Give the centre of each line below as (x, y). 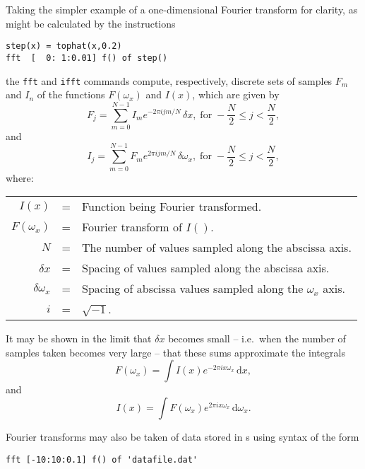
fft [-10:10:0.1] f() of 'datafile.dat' (102, 459)
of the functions (71, 94)
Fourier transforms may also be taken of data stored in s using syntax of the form (182, 436)
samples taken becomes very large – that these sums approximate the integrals (175, 352)
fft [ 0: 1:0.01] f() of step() (87, 58)
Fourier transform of (132, 227)
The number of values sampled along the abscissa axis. (217, 248)
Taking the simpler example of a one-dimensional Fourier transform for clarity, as (182, 9)
